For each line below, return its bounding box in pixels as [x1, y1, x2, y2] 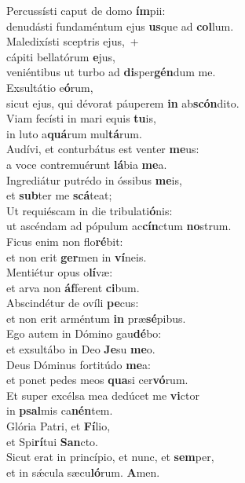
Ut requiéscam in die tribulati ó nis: [6, 202, 173, 218]
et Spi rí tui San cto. [6, 433, 98, 449]
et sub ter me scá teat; [6, 187, 112, 203]
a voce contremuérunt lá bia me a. [6, 156, 167, 172]
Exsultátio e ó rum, [6, 79, 93, 95]
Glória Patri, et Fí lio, [6, 418, 111, 434]
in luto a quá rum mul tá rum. [6, 125, 142, 141]
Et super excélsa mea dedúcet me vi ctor [6, 386, 199, 403]
